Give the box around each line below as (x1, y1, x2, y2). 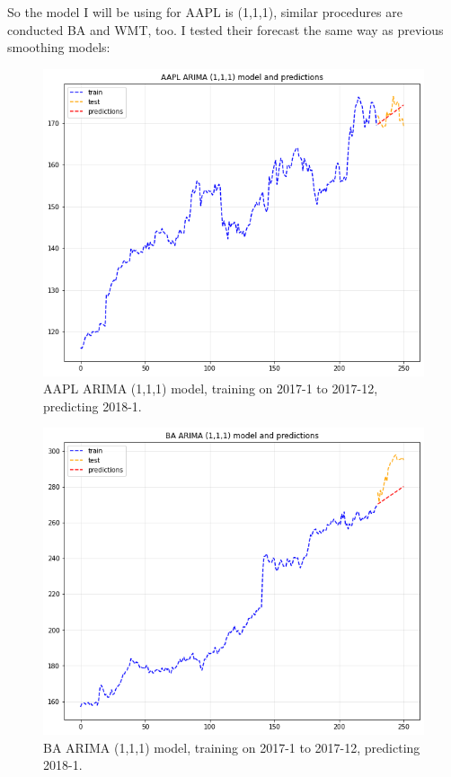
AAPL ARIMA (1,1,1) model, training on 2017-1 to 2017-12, (43, 379, 378, 398)
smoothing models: (7, 38, 111, 57)
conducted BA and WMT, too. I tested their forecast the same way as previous (7, 20, 444, 39)
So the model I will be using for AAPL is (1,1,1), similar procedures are (7, 3, 402, 21)
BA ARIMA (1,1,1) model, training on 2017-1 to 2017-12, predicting (43, 737, 420, 756)
